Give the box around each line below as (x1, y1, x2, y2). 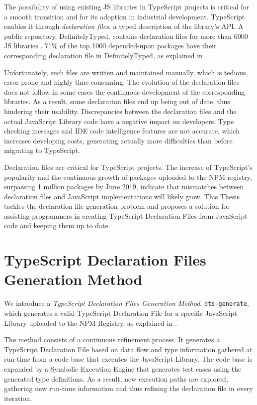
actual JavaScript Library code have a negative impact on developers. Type (4, 116, 234, 126)
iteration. (4, 393, 32, 403)
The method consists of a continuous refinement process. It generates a (4, 334, 220, 345)
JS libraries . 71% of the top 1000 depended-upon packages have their (4, 40, 217, 51)
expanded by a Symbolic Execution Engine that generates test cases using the (4, 364, 242, 374)
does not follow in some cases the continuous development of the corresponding (4, 86, 245, 97)
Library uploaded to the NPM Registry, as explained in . (4, 317, 177, 328)
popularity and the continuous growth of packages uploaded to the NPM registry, (4, 171, 252, 182)
